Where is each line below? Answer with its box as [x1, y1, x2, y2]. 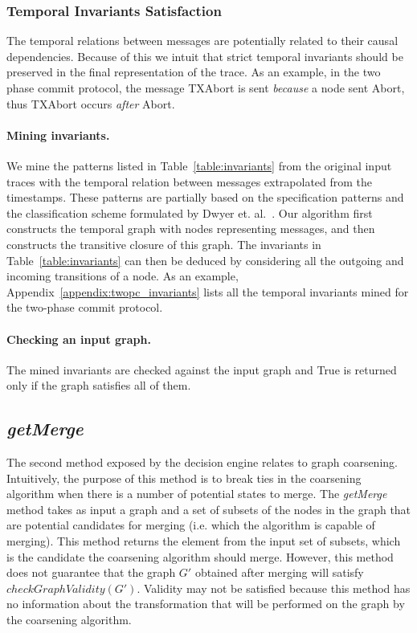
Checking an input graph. [6, 330, 151, 347]
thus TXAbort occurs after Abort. [6, 95, 175, 112]
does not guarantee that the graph [6, 564, 176, 581]
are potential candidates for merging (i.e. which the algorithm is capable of [6, 517, 375, 533]
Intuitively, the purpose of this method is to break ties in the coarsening [6, 469, 362, 486]
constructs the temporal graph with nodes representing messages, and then [6, 220, 375, 237]
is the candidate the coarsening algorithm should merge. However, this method [6, 548, 394, 565]
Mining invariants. [6, 126, 110, 143]
